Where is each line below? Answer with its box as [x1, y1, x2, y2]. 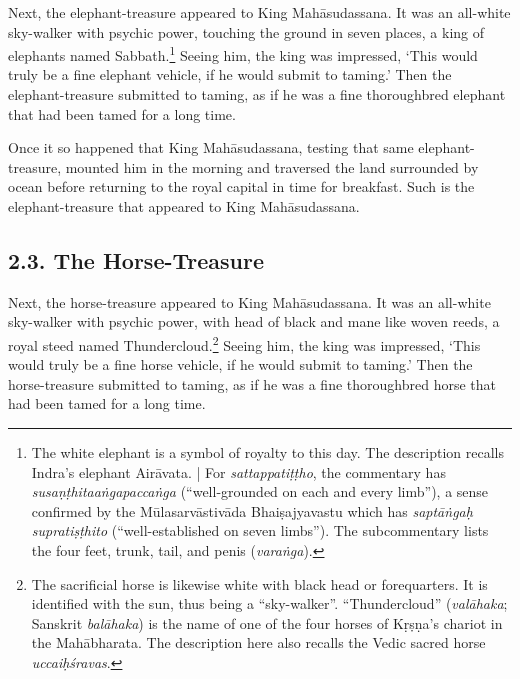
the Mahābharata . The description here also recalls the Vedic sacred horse [31, 632, 486, 653]
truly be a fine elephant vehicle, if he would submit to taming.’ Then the [8, 64, 452, 85]
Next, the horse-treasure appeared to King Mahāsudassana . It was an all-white [8, 291, 491, 312]
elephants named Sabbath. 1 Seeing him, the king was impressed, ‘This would [8, 42, 478, 65]
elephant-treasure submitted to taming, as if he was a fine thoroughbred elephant [8, 84, 506, 105]
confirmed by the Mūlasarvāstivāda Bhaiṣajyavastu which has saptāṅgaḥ [31, 500, 473, 521]
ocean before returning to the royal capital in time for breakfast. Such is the [8, 176, 475, 197]
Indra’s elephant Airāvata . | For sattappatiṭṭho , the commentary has [31, 461, 446, 482]
